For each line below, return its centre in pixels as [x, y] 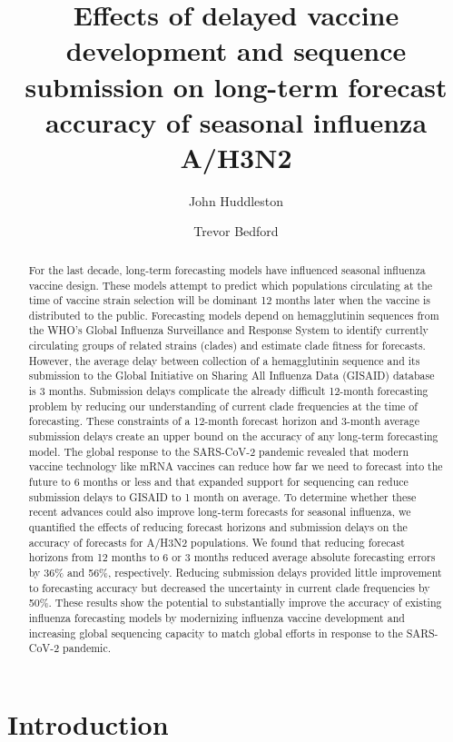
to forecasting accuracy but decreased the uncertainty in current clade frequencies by [229, 587]
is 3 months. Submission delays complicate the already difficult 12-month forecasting [228, 391]
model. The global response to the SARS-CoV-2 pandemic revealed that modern [219, 451]
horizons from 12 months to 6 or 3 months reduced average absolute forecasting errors [232, 557]
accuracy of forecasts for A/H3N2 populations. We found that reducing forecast [217, 542]
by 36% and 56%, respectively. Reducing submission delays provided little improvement [235, 572]
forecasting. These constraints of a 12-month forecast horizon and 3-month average [224, 421]
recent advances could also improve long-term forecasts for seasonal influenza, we [220, 512]
